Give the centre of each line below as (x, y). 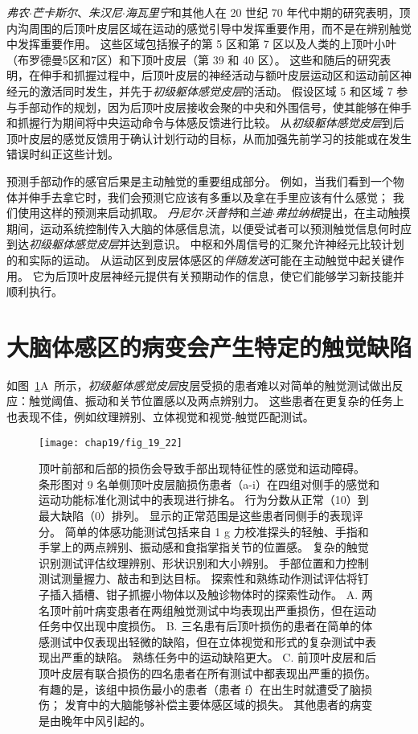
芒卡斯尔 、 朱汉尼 (77, 12)
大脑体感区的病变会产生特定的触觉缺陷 (209, 346)
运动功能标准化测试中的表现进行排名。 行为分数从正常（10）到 (204, 500)
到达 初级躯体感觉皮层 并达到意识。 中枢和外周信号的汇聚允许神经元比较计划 (205, 244)
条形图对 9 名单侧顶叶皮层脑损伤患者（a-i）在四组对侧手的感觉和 (209, 484)
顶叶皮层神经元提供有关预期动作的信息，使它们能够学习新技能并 (235, 275)
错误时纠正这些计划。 (63, 154)
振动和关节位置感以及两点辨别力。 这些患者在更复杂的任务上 (244, 401)
